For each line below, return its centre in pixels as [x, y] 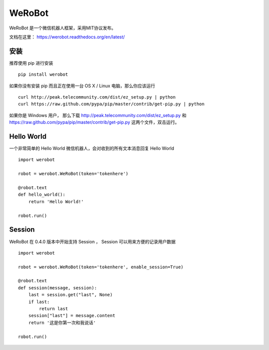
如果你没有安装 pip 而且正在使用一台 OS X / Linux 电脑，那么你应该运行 [82, 86]
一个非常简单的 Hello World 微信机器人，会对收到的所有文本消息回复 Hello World [92, 148]
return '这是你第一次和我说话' [62, 323]
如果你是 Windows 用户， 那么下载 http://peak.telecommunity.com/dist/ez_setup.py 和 [98, 115]
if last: [39, 302]
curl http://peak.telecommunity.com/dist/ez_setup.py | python [97, 97]
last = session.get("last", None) [70, 295]
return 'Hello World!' [56, 201]
